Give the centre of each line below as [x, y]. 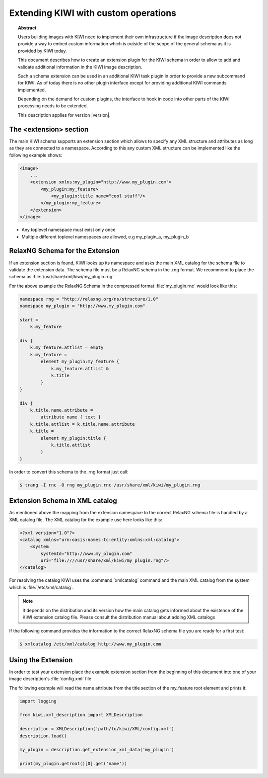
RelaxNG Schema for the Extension [65, 251]
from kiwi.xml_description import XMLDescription [81, 715]
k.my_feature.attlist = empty [67, 348]
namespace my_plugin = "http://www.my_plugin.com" [83, 306]
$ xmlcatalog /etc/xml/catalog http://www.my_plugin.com [90, 644]
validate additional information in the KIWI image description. [80, 67]
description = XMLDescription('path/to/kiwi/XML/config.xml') [97, 729]
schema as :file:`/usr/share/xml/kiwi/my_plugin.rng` [62, 277]
